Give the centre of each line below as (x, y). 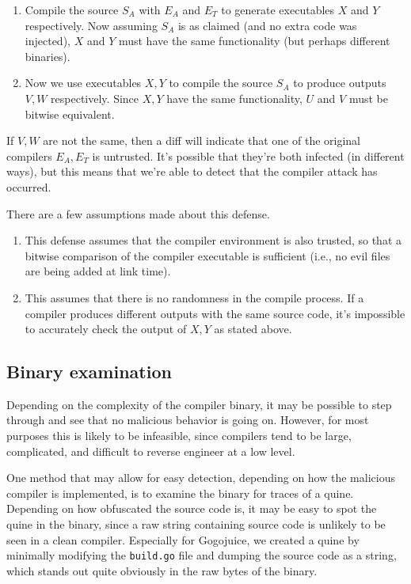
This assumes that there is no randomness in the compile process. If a (194, 297)
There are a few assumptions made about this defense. (138, 213)
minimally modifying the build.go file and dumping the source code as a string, (202, 555)
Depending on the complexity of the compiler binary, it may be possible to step (199, 404)
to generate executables (278, 9)
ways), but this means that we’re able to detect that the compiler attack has (192, 171)
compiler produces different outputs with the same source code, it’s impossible (215, 313)
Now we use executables (83, 83)
